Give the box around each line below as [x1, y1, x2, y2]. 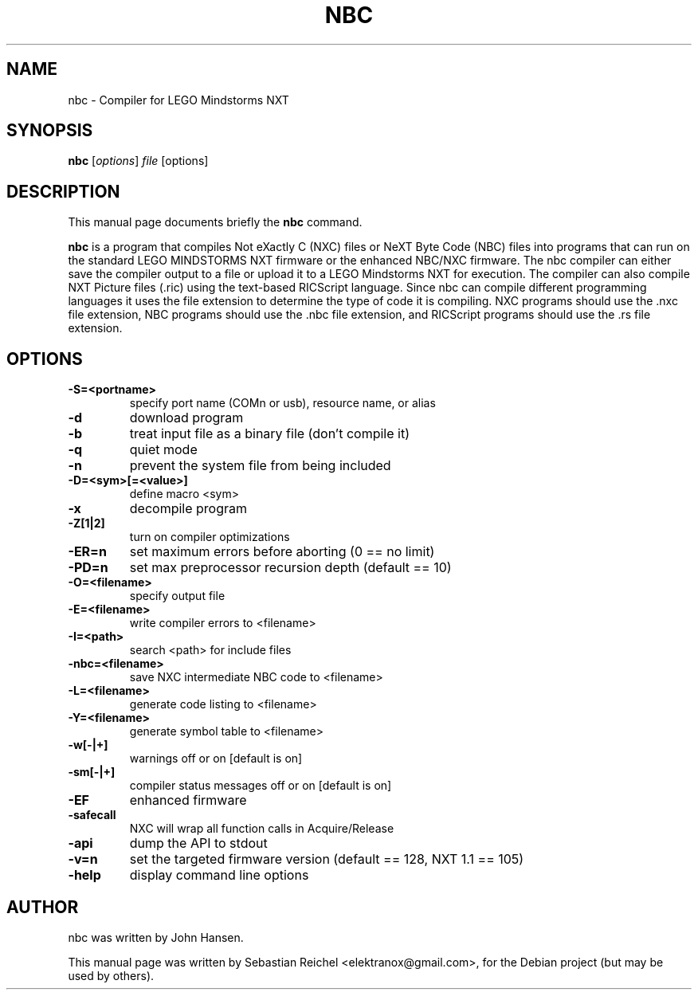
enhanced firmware [129, 792, 247, 809]
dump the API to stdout [129, 835, 268, 852]
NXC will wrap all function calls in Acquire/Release [129, 822, 394, 836]
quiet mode [129, 441, 198, 458]
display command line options [129, 867, 309, 884]
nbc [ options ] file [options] [68, 154, 209, 168]
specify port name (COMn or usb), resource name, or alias [129, 396, 436, 410]
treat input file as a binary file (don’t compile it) [129, 425, 410, 442]
